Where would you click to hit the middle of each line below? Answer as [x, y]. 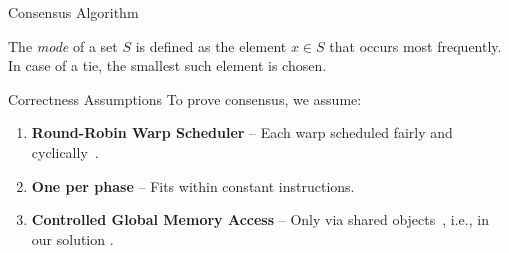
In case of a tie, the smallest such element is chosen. [167, 65]
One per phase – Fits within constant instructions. [193, 185]
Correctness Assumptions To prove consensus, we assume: [185, 98]
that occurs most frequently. [415, 45]
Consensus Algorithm [73, 12]
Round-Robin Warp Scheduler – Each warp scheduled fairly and [242, 132]
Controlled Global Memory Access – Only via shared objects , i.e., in [260, 219]
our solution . [72, 238]
